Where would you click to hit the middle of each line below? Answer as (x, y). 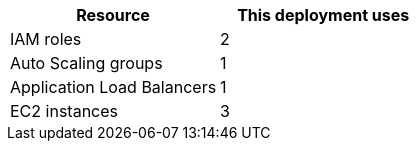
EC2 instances (64, 111)
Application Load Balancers (113, 87)
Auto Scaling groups (86, 63)
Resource (113, 15)
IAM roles (46, 39)
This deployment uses (323, 15)
